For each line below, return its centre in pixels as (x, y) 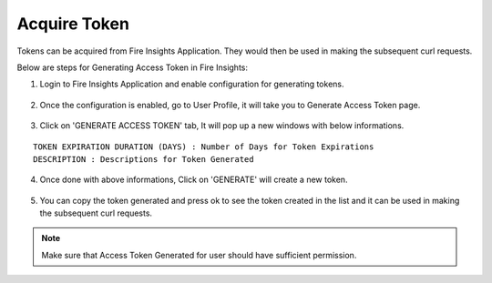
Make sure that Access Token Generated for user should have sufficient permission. (199, 255)
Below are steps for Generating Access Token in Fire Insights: (133, 67)
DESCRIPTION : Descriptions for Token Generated (143, 159)
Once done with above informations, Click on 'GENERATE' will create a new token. (194, 180)
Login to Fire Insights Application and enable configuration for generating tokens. (192, 84)
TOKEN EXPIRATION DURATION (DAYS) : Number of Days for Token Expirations (204, 147)
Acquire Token (73, 24)
